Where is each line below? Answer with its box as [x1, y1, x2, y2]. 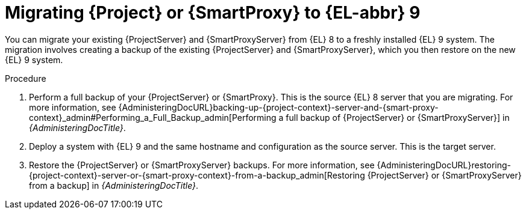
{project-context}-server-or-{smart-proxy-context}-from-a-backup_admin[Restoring [29, 170, 365, 180]
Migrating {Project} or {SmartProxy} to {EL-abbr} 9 [5, 2, 421, 23]
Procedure [5, 73, 46, 84]
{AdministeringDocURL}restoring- [377, 159, 511, 170]
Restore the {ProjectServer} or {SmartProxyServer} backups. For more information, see [29, 159, 375, 170]
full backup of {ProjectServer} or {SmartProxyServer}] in [286, 112, 510, 123]
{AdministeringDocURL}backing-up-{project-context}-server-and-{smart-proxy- [118, 102, 439, 112]
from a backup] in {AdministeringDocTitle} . [29, 180, 199, 191]
